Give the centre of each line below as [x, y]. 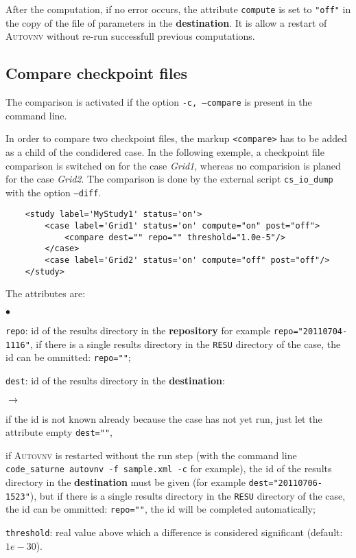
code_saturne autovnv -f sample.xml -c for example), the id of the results [169, 468]
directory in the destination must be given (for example [126, 482]
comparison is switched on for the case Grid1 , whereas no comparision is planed [173, 165]
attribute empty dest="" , [59, 432]
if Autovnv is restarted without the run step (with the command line [151, 455]
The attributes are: [46, 293]
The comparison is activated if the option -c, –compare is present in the [159, 102]
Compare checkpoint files [96, 73]
